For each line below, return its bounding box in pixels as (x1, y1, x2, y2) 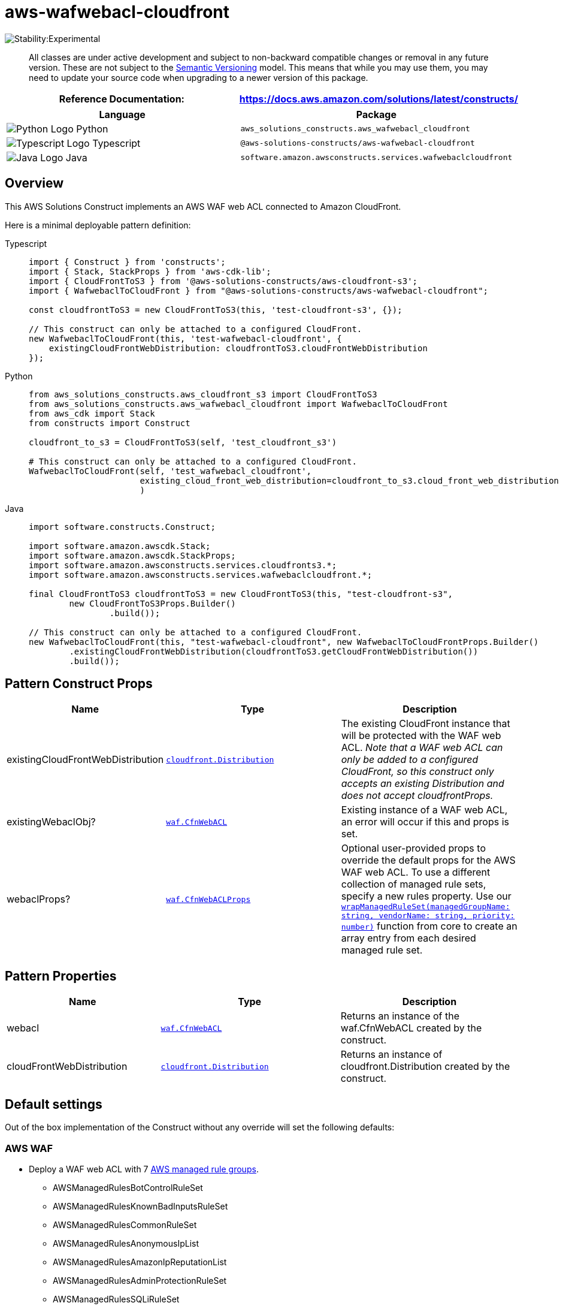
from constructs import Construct (29, 418, 190, 428)
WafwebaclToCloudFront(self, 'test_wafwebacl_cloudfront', (29, 466, 312, 476)
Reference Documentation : (59, 92, 184, 105)
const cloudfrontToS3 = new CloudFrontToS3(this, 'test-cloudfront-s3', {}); (29, 304, 402, 315)
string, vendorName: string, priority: (341, 911, 515, 921)
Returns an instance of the (340, 1010, 460, 1023)
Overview (5, 176, 64, 191)
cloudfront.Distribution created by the (340, 1060, 510, 1073)
